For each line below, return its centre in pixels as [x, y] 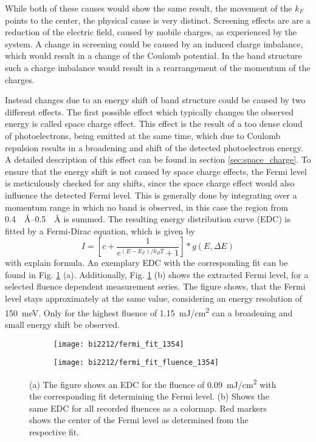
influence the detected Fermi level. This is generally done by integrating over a [151, 195]
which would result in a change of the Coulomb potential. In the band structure [153, 56]
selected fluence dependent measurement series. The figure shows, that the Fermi [155, 286]
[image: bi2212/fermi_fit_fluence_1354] [136, 363]
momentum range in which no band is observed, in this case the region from [146, 207]
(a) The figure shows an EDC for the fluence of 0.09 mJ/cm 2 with [153, 383]
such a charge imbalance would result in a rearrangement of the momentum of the [158, 67]
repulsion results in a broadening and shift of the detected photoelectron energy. [154, 147]
